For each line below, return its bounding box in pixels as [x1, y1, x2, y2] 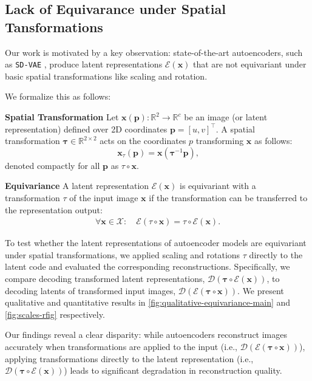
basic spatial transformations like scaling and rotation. [5, 69, 208, 82]
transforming [195, 134, 244, 147]
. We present [237, 284, 284, 297]
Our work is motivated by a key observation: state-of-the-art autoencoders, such [5, 46, 303, 58]
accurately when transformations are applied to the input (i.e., [5, 340, 238, 352]
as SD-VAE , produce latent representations [5, 58, 163, 70]
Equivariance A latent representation [5, 179, 149, 192]
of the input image [69, 191, 138, 204]
